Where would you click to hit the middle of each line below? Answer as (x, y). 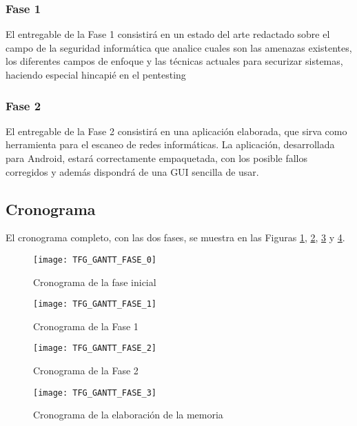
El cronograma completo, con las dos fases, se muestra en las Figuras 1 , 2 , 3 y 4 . (175, 237)
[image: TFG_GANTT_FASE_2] (95, 348)
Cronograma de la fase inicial (95, 282)
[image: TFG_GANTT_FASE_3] (95, 393)
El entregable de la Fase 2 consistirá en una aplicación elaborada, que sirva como (176, 131)
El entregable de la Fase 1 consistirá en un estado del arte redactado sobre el (168, 34)
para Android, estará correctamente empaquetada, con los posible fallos (157, 158)
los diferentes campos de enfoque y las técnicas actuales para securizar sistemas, (174, 61)
